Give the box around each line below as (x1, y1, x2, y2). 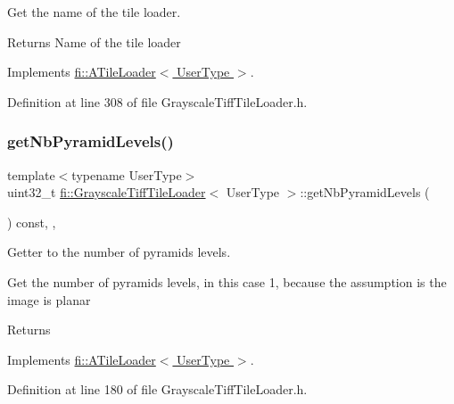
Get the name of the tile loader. (7, 3, 181, 21)
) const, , (7, 212, 56, 231)
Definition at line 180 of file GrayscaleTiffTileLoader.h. (7, 380, 308, 399)
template (7, 165, 55, 184)
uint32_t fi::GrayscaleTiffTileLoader (7, 183, 206, 202)
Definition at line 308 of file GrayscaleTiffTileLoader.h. (7, 92, 308, 111)
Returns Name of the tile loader (7, 32, 181, 51)
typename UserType (71, 165, 182, 184)
